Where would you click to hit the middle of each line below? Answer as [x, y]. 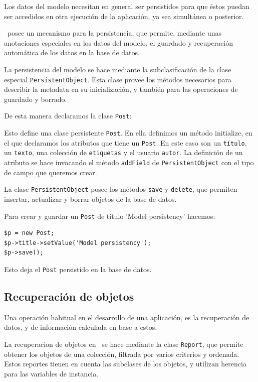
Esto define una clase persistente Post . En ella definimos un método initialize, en [128, 133]
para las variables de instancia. [51, 373]
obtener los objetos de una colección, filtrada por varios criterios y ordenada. [122, 354]
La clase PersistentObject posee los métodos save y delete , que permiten [121, 189]
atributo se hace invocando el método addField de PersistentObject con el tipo [129, 162]
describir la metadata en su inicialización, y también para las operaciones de [121, 89]
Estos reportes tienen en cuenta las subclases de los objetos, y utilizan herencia [125, 364]
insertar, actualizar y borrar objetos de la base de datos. [90, 199]
